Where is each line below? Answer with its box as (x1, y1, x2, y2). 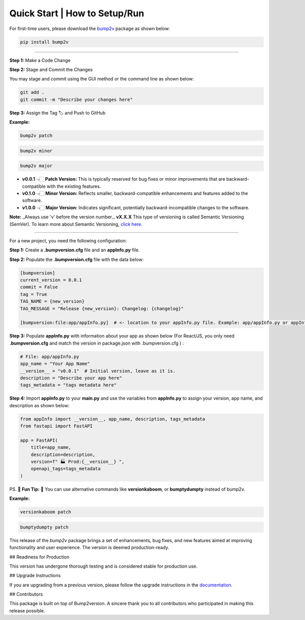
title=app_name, (30, 444, 71, 450)
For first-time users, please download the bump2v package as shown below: (9, 25, 170, 32)
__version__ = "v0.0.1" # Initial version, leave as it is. (20, 368, 176, 374)
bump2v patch (20, 133, 53, 138)
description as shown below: (9, 402, 70, 408)
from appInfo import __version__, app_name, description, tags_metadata (20, 416, 205, 422)
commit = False (20, 284, 58, 290)
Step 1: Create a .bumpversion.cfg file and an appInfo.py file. (9, 247, 140, 253)
